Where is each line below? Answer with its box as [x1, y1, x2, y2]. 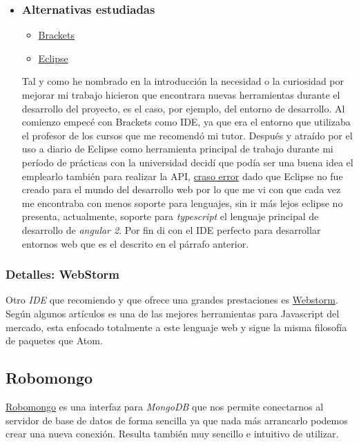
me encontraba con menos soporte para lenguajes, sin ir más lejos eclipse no [21, 195, 343, 210]
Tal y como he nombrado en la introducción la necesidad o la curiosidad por [21, 74, 345, 88]
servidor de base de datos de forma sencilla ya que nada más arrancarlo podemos [6, 413, 348, 427]
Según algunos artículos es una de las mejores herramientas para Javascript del [6, 306, 340, 320]
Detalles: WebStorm [6, 266, 120, 283]
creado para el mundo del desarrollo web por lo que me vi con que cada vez [21, 182, 341, 197]
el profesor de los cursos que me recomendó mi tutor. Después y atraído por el [21, 128, 353, 142]
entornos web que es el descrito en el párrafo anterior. [21, 236, 249, 250]
